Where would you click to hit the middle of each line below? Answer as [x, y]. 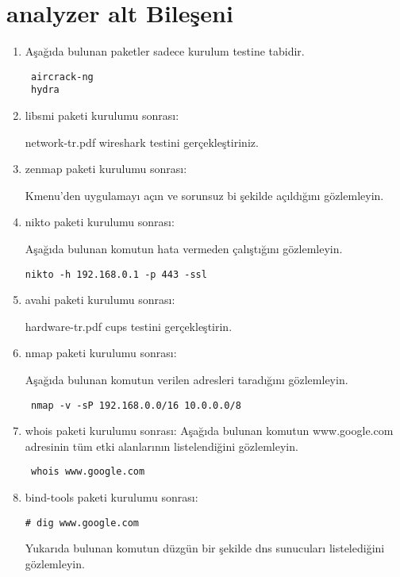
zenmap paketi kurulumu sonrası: [106, 169]
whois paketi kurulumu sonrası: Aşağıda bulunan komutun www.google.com [209, 431]
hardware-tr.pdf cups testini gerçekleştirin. [129, 326]
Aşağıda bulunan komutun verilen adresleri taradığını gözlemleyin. [187, 380]
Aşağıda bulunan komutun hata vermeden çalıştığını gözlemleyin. [184, 248]
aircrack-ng [62, 77]
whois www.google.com [88, 472]
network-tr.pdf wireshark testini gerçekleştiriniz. [142, 142]
